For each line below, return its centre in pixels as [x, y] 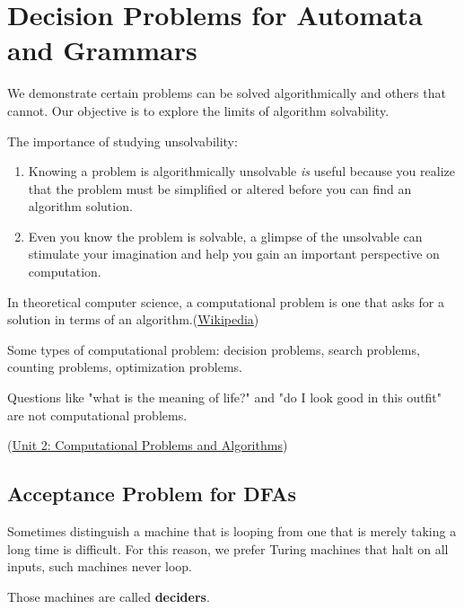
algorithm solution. [80, 206]
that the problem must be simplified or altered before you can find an [220, 188]
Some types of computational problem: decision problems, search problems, [214, 349]
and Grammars [102, 50]
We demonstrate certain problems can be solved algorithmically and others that [227, 93]
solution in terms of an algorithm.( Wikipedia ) [133, 319]
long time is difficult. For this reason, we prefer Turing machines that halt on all [228, 548]
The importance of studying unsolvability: [123, 141]
